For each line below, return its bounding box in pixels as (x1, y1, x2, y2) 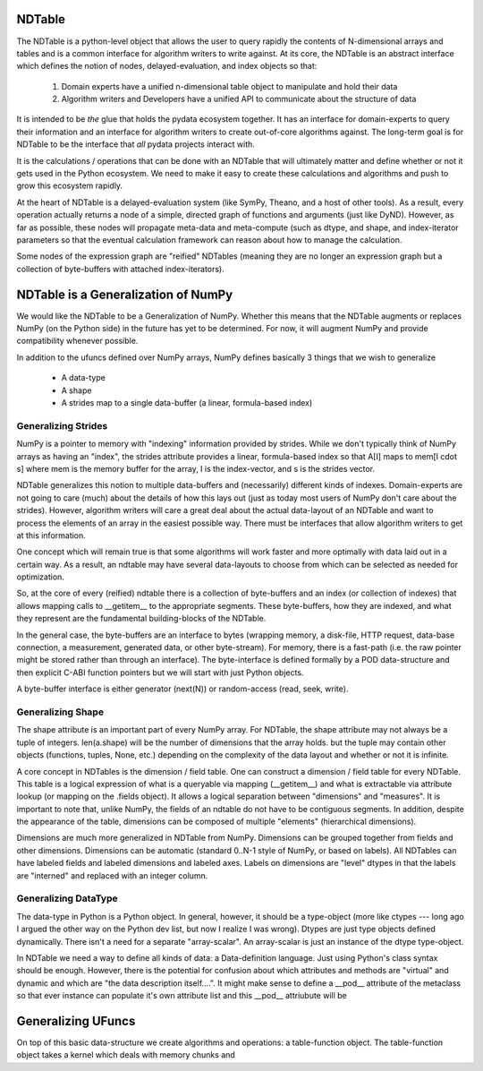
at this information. (16, 529, 87, 541)
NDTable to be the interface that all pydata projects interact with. (16, 139, 255, 150)
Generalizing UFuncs (16, 1013, 136, 1029)
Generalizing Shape (16, 706, 105, 718)
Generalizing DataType (16, 892, 118, 904)
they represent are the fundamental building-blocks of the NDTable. (16, 613, 267, 624)
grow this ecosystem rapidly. (16, 180, 123, 192)
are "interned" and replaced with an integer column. (16, 870, 208, 881)
